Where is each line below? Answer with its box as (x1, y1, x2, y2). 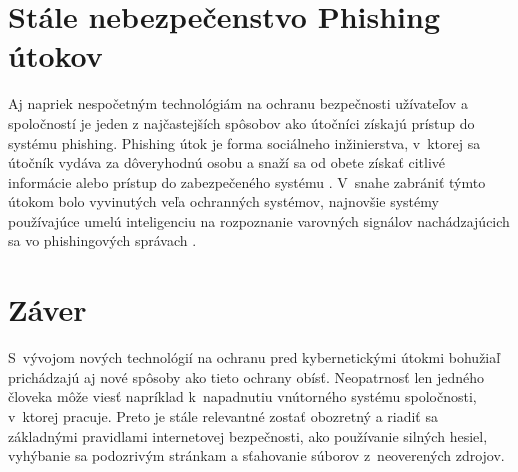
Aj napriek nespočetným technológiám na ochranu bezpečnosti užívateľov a (8, 93, 468, 114)
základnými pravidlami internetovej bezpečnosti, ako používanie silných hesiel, (8, 425, 488, 446)
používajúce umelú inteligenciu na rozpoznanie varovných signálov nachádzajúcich (8, 210, 510, 231)
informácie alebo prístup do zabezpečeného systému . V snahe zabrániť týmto (8, 171, 486, 192)
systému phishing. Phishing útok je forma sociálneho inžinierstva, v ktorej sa (8, 132, 481, 153)
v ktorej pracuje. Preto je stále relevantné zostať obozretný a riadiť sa (8, 405, 438, 426)
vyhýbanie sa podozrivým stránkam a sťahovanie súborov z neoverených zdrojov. (8, 445, 505, 466)
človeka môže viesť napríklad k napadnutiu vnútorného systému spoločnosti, (8, 386, 477, 407)
